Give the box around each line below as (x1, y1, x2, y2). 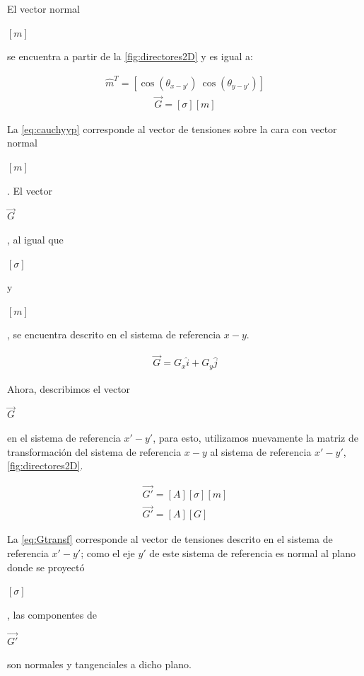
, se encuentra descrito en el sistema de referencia (7, 327, 221, 342)
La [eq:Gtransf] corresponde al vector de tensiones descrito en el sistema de (7, 532, 333, 546)
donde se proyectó (7, 559, 85, 574)
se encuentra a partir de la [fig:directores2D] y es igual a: (7, 49, 253, 64)
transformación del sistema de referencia (7, 444, 182, 459)
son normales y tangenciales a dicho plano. (7, 657, 192, 672)
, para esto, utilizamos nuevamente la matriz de (153, 430, 358, 445)
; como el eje (81, 545, 135, 560)
